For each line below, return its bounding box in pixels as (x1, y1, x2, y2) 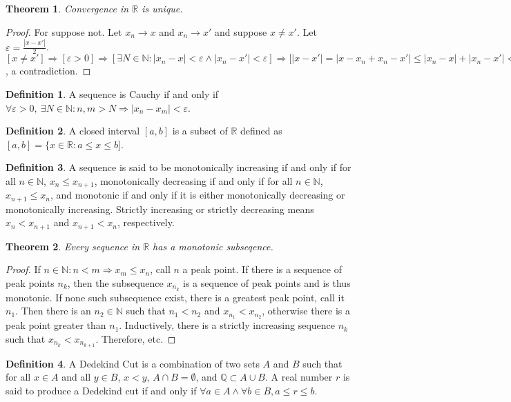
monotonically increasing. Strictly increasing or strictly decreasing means (6, 201, 314, 216)
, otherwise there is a (262, 303, 351, 318)
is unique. (142, 1, 183, 15)
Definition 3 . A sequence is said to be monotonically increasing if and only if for (6, 160, 351, 174)
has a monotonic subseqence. (153, 239, 273, 253)
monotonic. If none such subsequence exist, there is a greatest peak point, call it (6, 290, 345, 304)
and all (61, 370, 91, 384)
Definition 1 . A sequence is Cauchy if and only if (6, 86, 219, 101)
